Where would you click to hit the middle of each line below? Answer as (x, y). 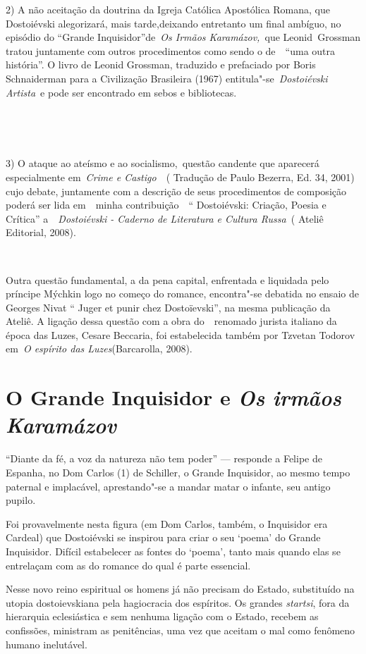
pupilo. (21, 500)
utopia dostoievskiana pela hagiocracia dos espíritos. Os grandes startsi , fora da (178, 602)
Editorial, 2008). (41, 232)
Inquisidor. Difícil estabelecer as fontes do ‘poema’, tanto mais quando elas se (173, 551)
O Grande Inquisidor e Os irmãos (173, 397)
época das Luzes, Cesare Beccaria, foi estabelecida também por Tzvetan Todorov (181, 334)
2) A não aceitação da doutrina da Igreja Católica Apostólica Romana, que (168, 9)
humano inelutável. (47, 644)
